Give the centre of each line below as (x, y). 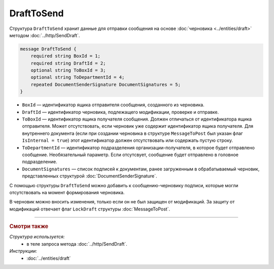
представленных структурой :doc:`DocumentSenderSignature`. (90, 176)
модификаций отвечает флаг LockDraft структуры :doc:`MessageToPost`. (90, 209)
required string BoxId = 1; (66, 56)
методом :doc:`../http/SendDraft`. (45, 35)
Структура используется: (37, 237)
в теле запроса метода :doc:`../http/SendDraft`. (77, 244)
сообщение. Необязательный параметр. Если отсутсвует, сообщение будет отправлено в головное (130, 155)
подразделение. (40, 162)
